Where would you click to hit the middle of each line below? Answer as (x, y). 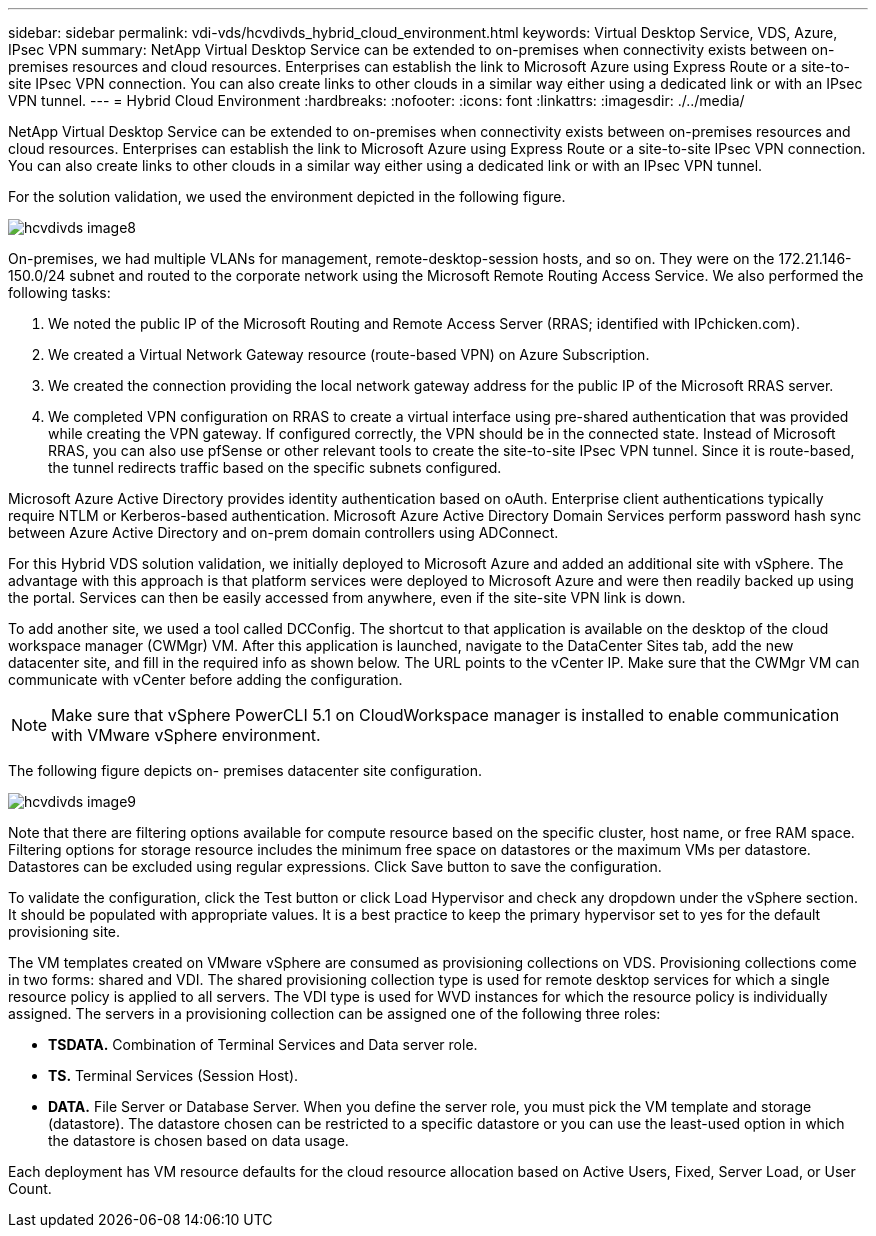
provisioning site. (64, 931)
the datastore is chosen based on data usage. (198, 1140)
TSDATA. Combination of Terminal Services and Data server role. (263, 1044)
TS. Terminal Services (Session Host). (173, 1075)
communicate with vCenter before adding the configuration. (205, 679)
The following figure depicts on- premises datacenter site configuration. (245, 770)
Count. (30, 1188)
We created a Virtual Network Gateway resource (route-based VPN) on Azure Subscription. (349, 354)
